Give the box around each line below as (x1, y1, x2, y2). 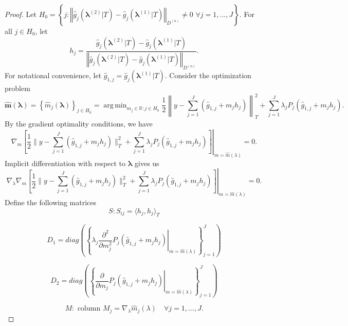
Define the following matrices (5, 197, 97, 208)
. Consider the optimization (164, 70, 251, 81)
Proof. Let (5, 9, 36, 19)
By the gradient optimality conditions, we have (5, 118, 153, 129)
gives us (135, 157, 159, 168)
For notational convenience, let (5, 70, 102, 81)
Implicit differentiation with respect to (5, 157, 126, 168)
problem (5, 83, 30, 94)
